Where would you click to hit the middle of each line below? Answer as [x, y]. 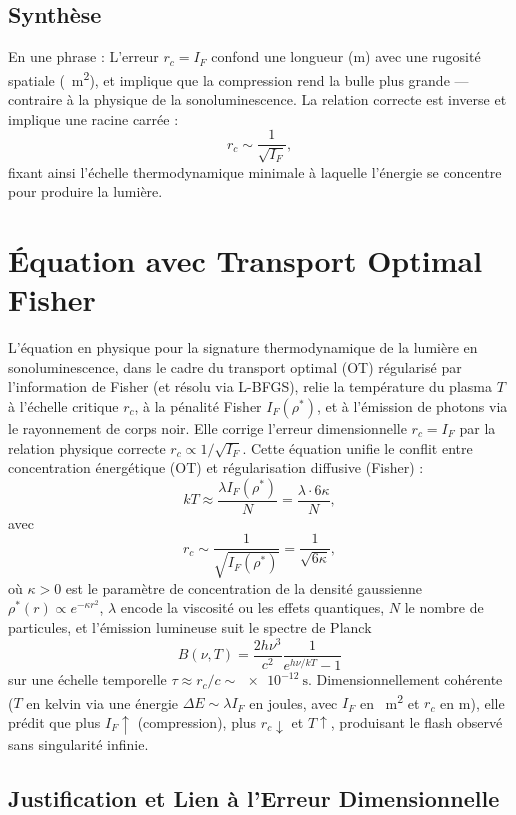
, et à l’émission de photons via [412, 405]
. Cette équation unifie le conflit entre [357, 447]
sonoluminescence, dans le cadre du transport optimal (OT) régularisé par [235, 366]
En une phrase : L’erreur [83, 56]
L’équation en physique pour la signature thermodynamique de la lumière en [243, 347]
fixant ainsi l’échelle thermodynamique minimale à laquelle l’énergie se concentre [255, 171]
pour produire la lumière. [85, 191]
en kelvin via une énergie [102, 702]
